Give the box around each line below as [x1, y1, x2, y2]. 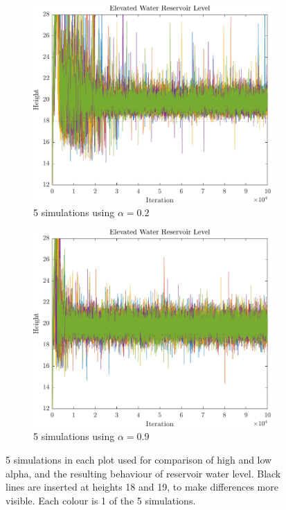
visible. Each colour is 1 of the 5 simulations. [6, 493, 196, 507]
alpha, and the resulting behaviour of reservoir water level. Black [6, 466, 281, 480]
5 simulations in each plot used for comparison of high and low [6, 452, 272, 467]
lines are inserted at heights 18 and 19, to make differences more [6, 480, 278, 494]
